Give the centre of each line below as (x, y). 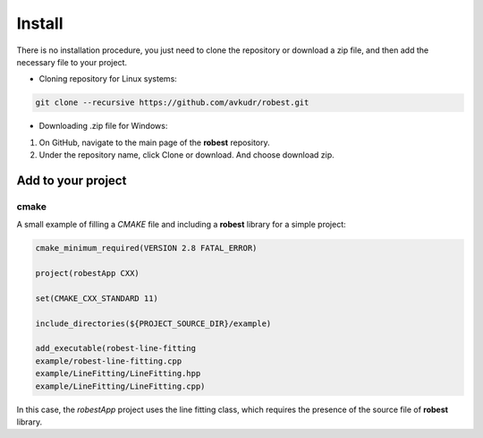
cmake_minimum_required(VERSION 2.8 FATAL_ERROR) (146, 248)
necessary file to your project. (72, 62)
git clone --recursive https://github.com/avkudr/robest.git (172, 103)
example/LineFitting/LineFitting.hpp (118, 374)
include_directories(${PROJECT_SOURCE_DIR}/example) (153, 323)
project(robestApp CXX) (88, 273)
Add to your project (72, 180)
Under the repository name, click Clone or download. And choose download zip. (186, 155)
